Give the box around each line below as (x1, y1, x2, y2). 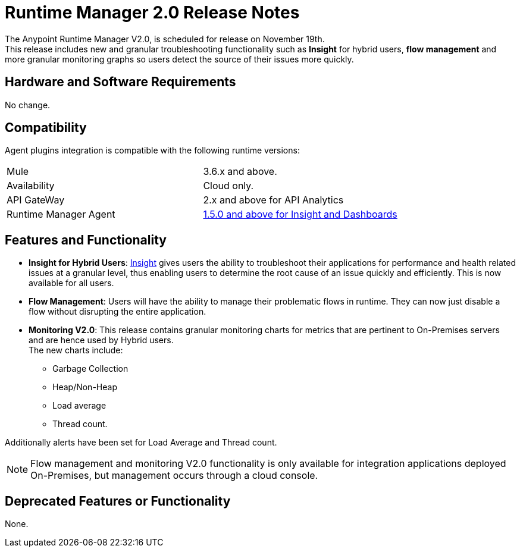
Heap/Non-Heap (52, 382, 117, 393)
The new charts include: (29, 345, 123, 356)
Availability (7, 180, 55, 192)
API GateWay (7, 194, 65, 206)
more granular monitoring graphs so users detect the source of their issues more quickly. (5, 54, 354, 64)
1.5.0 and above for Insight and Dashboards (203, 208, 397, 221)
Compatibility (5, 120, 87, 136)
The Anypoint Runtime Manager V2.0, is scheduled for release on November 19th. (5, 33, 325, 44)
